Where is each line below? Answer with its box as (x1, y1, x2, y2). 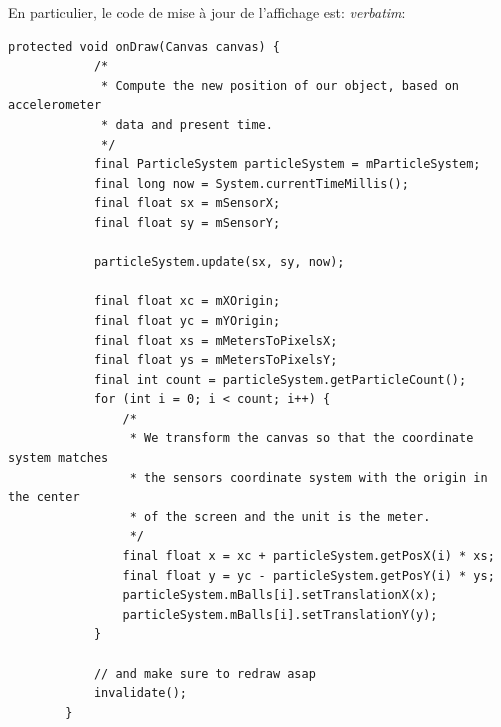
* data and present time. (101, 117, 273, 132)
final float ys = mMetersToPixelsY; (93, 353, 338, 368)
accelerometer (8, 98, 102, 113)
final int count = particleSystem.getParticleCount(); (93, 372, 467, 387)
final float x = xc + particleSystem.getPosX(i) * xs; (122, 549, 495, 564)
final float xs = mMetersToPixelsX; (93, 333, 338, 348)
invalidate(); (93, 686, 187, 701)
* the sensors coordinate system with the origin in (129, 470, 488, 485)
